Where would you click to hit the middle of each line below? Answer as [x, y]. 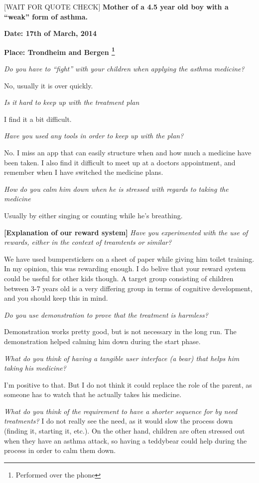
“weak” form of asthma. [46, 16]
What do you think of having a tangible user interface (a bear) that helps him [122, 358]
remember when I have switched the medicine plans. [84, 172]
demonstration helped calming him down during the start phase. [102, 341]
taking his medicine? [35, 368]
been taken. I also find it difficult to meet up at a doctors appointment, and [120, 162]
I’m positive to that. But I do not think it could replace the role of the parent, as [128, 384]
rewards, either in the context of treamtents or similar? [88, 242]
